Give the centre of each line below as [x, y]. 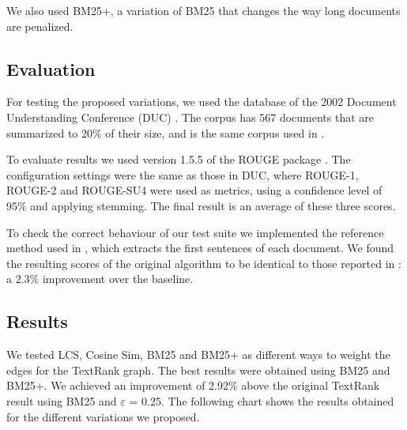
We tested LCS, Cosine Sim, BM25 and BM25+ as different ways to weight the [198, 355]
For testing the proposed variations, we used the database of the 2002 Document [202, 102]
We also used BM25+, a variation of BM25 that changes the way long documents [203, 10]
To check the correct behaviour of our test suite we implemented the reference [195, 232]
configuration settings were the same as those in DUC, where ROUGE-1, [183, 174]
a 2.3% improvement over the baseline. [100, 279]
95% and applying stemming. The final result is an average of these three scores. [201, 205]
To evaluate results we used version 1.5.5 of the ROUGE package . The [179, 159]
